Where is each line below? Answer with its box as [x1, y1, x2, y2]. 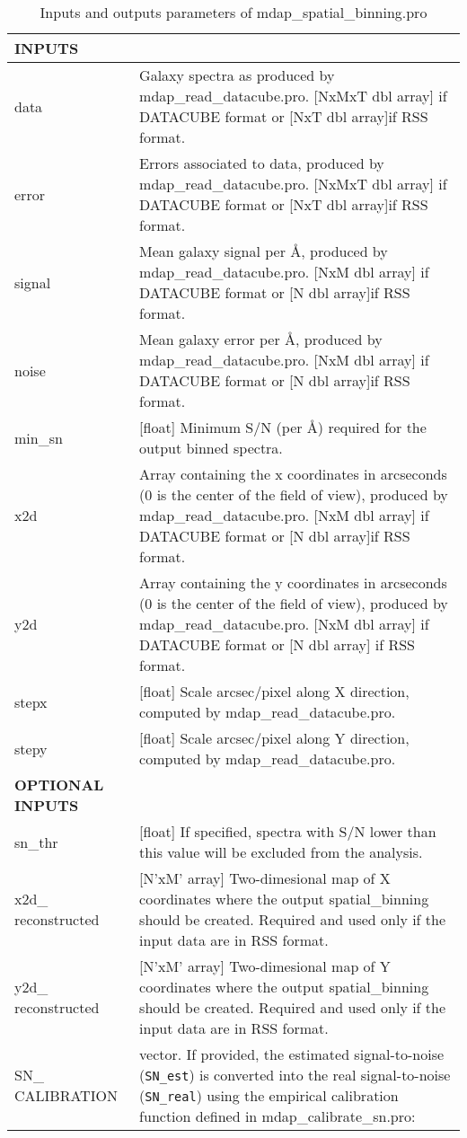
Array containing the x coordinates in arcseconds [139, 463, 447, 484]
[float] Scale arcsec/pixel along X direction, [139, 681, 410, 701]
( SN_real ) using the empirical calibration [139, 1085, 399, 1106]
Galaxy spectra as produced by [139, 65, 335, 85]
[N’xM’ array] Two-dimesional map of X [139, 868, 391, 888]
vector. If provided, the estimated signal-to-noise [139, 1044, 445, 1064]
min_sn [14, 427, 63, 448]
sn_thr [14, 831, 58, 852]
